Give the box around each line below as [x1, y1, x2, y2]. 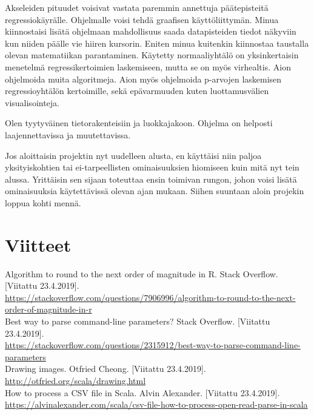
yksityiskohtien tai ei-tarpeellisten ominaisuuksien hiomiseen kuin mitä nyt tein [5, 161, 299, 174]
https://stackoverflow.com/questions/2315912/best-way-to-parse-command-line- [5, 339, 301, 351]
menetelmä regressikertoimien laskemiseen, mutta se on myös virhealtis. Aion [5, 60, 291, 73]
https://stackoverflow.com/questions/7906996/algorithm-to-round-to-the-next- [5, 291, 296, 303]
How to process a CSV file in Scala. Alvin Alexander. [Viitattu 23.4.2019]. [5, 386, 280, 399]
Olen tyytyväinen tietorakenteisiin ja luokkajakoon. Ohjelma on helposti [5, 116, 273, 129]
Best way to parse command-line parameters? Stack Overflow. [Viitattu [5, 315, 270, 327]
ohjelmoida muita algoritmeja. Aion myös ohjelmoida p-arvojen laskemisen [5, 72, 282, 85]
